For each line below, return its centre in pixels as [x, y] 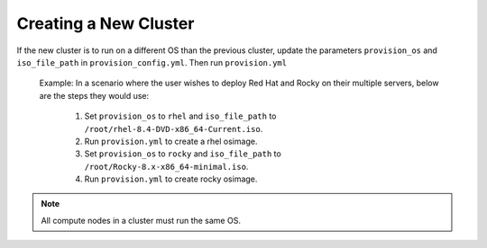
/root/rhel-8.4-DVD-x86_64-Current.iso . [174, 128]
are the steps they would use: [94, 95]
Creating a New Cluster [106, 23]
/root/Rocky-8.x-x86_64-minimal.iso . [166, 166]
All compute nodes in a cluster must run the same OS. [141, 220]
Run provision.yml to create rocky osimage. [171, 179]
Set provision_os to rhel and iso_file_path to [180, 116]
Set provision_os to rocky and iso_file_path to [183, 154]
